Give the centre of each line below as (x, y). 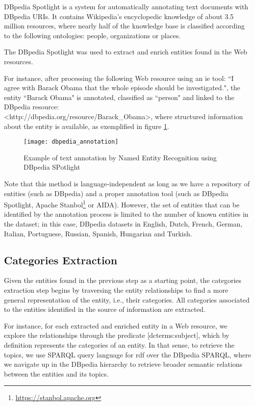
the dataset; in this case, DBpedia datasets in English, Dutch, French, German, (123, 224)
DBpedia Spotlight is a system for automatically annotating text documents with (126, 6)
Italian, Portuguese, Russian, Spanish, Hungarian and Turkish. (98, 233)
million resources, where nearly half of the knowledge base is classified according (125, 26)
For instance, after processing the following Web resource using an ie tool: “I (119, 78)
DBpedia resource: (32, 107)
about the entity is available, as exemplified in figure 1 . (87, 126)
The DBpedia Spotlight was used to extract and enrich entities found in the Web (126, 52)
